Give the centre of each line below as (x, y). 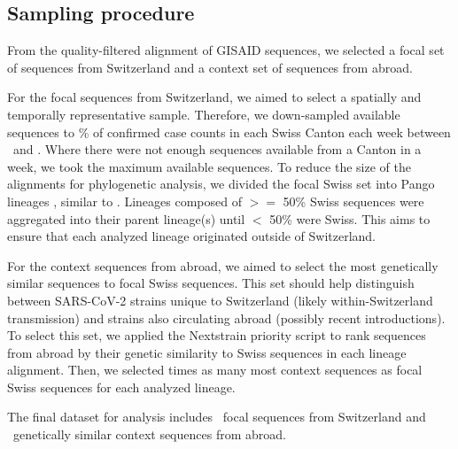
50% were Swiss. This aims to (350, 218)
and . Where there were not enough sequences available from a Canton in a (217, 149)
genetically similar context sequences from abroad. (149, 434)
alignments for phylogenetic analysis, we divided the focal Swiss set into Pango (221, 184)
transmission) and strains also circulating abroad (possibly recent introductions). (226, 317)
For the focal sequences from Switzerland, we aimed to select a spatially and (214, 97)
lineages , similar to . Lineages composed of (124, 201)
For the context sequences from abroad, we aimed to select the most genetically (223, 265)
